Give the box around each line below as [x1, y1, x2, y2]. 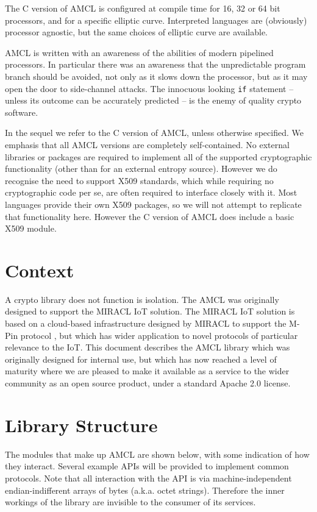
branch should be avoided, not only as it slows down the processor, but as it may [5, 69, 308, 82]
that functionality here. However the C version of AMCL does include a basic [5, 210, 294, 222]
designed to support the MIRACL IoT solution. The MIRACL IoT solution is [5, 305, 295, 318]
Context [5, 257, 74, 282]
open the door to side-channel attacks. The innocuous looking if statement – [5, 82, 294, 94]
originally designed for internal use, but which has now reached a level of [5, 352, 277, 365]
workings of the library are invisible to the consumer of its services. [5, 496, 256, 508]
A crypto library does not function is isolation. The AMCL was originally [5, 293, 279, 305]
